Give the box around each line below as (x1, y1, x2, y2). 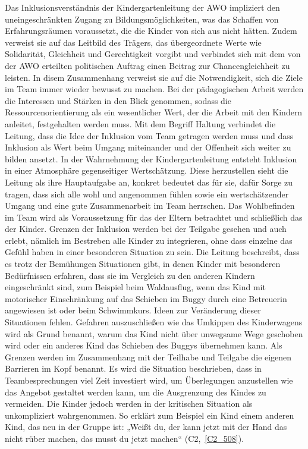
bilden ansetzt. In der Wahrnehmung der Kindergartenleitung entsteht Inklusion (5, 152, 297, 165)
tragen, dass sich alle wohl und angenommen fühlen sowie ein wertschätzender (5, 187, 289, 200)
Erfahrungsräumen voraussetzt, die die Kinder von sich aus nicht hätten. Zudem (5, 24, 297, 37)
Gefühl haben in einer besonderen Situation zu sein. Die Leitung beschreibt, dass (5, 246, 300, 258)
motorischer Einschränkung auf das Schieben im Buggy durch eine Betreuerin (5, 292, 287, 304)
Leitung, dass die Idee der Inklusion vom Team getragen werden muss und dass (5, 129, 294, 142)
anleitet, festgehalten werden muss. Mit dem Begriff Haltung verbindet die (5, 117, 276, 130)
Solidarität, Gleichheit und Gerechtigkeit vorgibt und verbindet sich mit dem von (5, 48, 301, 60)
